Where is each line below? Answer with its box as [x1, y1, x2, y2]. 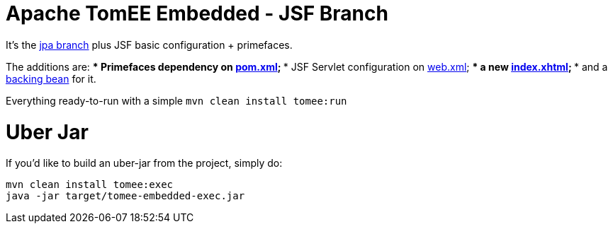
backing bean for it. [6, 72, 96, 85]
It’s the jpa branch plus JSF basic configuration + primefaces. [6, 38, 293, 51]
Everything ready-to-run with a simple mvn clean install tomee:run [6, 94, 347, 107]
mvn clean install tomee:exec [6, 179, 174, 191]
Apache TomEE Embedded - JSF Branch [6, 1, 388, 25]
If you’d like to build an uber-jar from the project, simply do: [6, 157, 283, 170]
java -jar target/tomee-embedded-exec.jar [6, 190, 245, 202]
